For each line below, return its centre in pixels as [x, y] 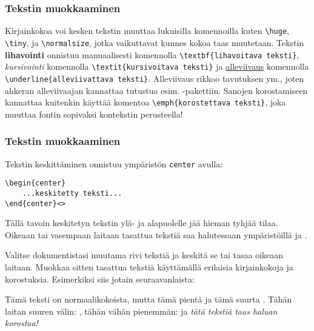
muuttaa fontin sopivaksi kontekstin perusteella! [94, 114]
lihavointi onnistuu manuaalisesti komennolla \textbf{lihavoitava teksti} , [152, 54]
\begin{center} [35, 183]
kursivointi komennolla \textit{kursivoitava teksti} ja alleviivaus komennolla [157, 66]
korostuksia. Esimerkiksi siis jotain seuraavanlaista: [100, 279]
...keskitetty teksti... [72, 193]
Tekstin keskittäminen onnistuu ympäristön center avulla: [114, 163]
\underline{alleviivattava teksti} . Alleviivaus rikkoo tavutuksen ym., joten [155, 78]
